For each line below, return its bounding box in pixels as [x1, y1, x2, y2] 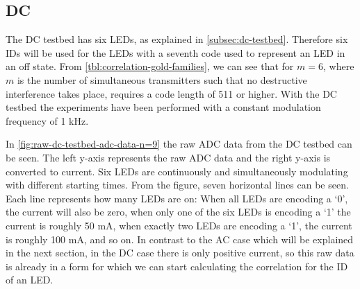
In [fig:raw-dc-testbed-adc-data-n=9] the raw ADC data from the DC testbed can [6, 137, 352, 151]
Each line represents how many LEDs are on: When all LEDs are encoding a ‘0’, [6, 191, 348, 205]
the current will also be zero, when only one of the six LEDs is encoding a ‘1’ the [6, 204, 351, 219]
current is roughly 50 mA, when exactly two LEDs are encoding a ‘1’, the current [6, 218, 352, 232]
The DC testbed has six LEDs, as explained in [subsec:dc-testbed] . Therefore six [6, 32, 348, 46]
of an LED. [6, 272, 54, 287]
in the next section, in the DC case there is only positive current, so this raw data [6, 245, 354, 260]
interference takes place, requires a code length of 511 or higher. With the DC [6, 86, 337, 100]
